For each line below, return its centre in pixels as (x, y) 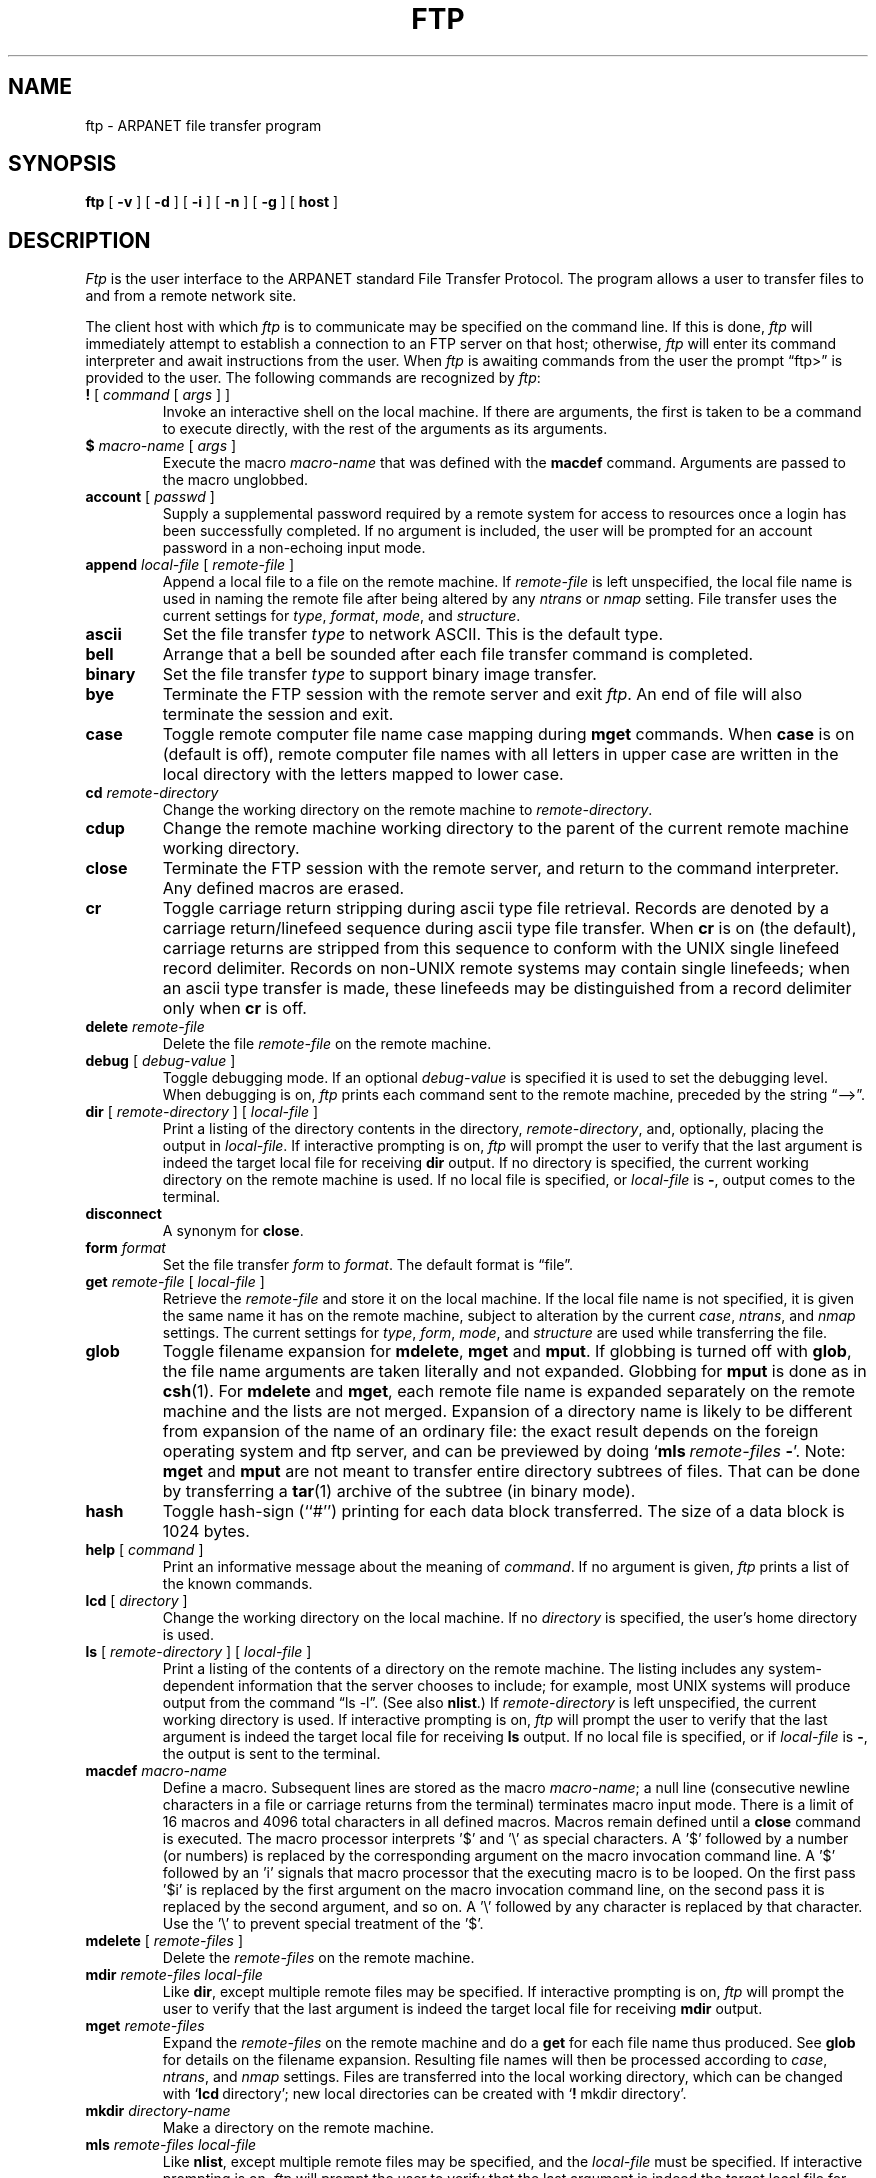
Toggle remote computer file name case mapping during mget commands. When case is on (508, 734)
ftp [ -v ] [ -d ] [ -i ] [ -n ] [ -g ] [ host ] (212, 202)
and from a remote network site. (191, 296)
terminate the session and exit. (278, 714)
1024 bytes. (206, 1531)
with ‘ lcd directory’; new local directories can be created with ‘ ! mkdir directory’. (424, 2094)
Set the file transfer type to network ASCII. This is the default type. (413, 634)
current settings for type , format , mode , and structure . (341, 616)
